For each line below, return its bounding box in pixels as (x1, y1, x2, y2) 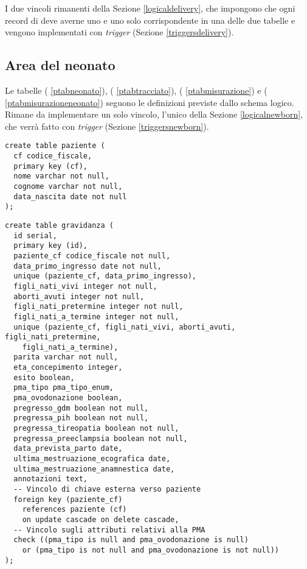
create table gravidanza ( (5, 221, 114, 230)
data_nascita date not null (13, 192, 127, 201)
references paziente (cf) (22, 505, 127, 514)
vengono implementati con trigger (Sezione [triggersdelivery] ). (5, 26, 234, 38)
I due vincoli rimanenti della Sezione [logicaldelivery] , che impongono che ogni (5, 2, 295, 14)
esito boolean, (13, 373, 75, 382)
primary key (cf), (13, 161, 88, 171)
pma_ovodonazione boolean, (13, 394, 123, 403)
